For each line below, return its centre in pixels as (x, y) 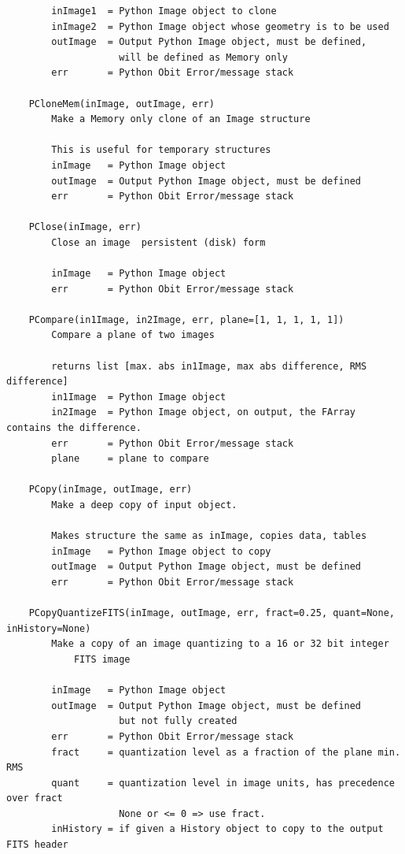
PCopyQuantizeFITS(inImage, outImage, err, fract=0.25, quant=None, (212, 613)
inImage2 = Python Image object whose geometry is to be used (220, 26)
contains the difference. (74, 428)
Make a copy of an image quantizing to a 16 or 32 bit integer (220, 644)
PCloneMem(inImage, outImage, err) (121, 104)
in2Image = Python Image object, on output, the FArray (203, 412)
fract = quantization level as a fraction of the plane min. (226, 752)
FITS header (37, 845)
